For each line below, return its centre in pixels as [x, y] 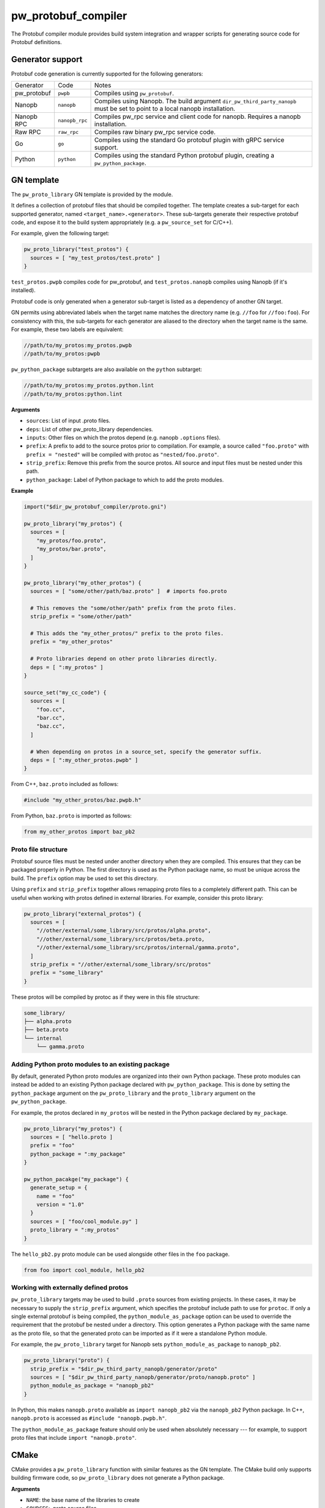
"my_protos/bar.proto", [71, 549]
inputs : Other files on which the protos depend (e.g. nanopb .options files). [123, 437]
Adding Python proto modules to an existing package [90, 1064]
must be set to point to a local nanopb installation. [165, 109]
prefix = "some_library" [67, 973]
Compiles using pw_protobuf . [134, 93]
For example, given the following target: [60, 233]
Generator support [47, 59]
